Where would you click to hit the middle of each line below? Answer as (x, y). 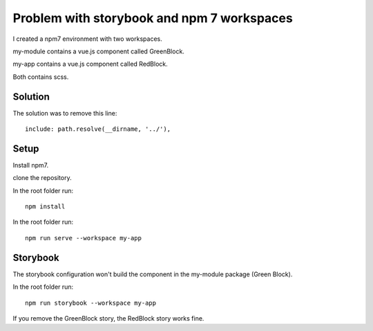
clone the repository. (42, 178)
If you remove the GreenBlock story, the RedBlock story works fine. (108, 318)
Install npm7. (30, 165)
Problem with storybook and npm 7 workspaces (153, 18)
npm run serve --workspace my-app (83, 238)
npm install (45, 207)
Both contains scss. (41, 77)
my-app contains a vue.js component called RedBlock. (90, 64)
